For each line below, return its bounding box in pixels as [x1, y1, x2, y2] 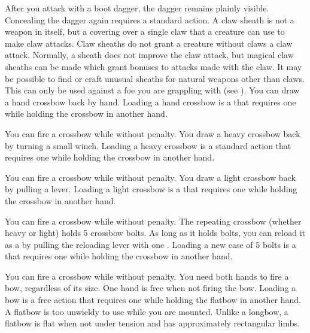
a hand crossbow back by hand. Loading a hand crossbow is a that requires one [5, 95, 296, 108]
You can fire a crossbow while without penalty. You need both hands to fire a [5, 270, 289, 282]
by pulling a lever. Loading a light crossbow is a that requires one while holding [5, 183, 297, 195]
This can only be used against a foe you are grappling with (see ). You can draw [5, 84, 300, 96]
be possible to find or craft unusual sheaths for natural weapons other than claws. [5, 72, 305, 84]
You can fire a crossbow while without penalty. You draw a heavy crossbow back [5, 127, 300, 140]
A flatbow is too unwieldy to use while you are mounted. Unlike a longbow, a [5, 305, 288, 317]
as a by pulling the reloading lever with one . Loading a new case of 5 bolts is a [5, 238, 296, 250]
